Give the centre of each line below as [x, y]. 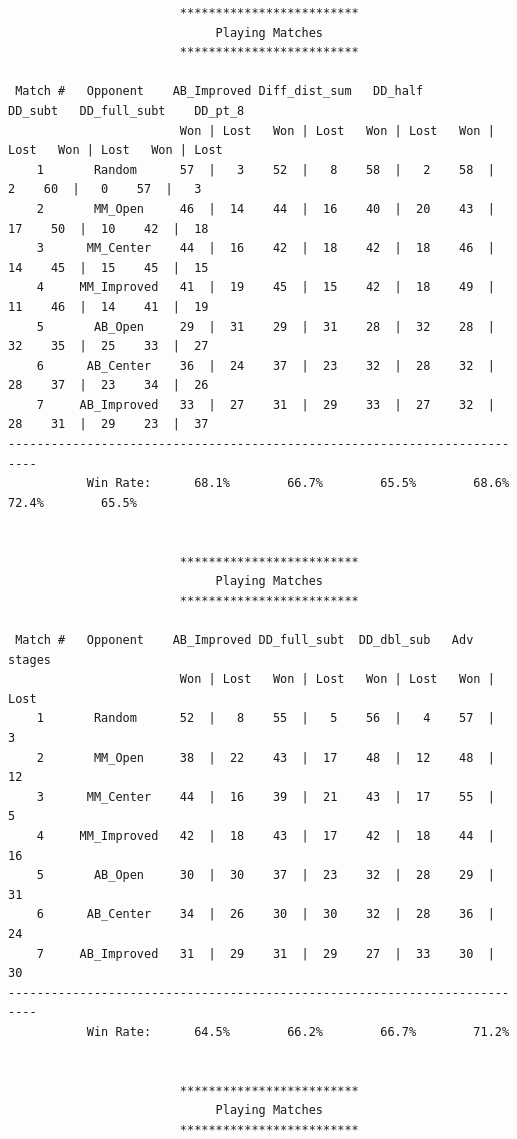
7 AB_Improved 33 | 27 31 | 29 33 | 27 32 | [265, 404]
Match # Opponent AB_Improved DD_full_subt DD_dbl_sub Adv [244, 640]
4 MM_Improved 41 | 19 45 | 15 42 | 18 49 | [265, 287]
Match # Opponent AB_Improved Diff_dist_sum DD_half [219, 91]
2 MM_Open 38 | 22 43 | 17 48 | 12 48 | [265, 757]
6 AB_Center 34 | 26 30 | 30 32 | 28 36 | [265, 914]
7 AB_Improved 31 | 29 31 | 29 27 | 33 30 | [265, 953]
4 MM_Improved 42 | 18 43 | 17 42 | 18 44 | [265, 835]
